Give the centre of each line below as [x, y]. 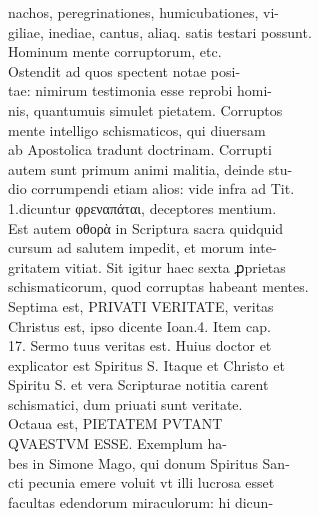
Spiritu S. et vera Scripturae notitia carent [138, 384]
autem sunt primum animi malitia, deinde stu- [150, 168]
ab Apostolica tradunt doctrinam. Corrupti [140, 149]
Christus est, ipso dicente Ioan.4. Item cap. [139, 325]
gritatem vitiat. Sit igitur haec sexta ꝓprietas [147, 266]
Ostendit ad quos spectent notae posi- [124, 70]
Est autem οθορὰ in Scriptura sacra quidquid [146, 227]
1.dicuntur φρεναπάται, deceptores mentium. [142, 207]
